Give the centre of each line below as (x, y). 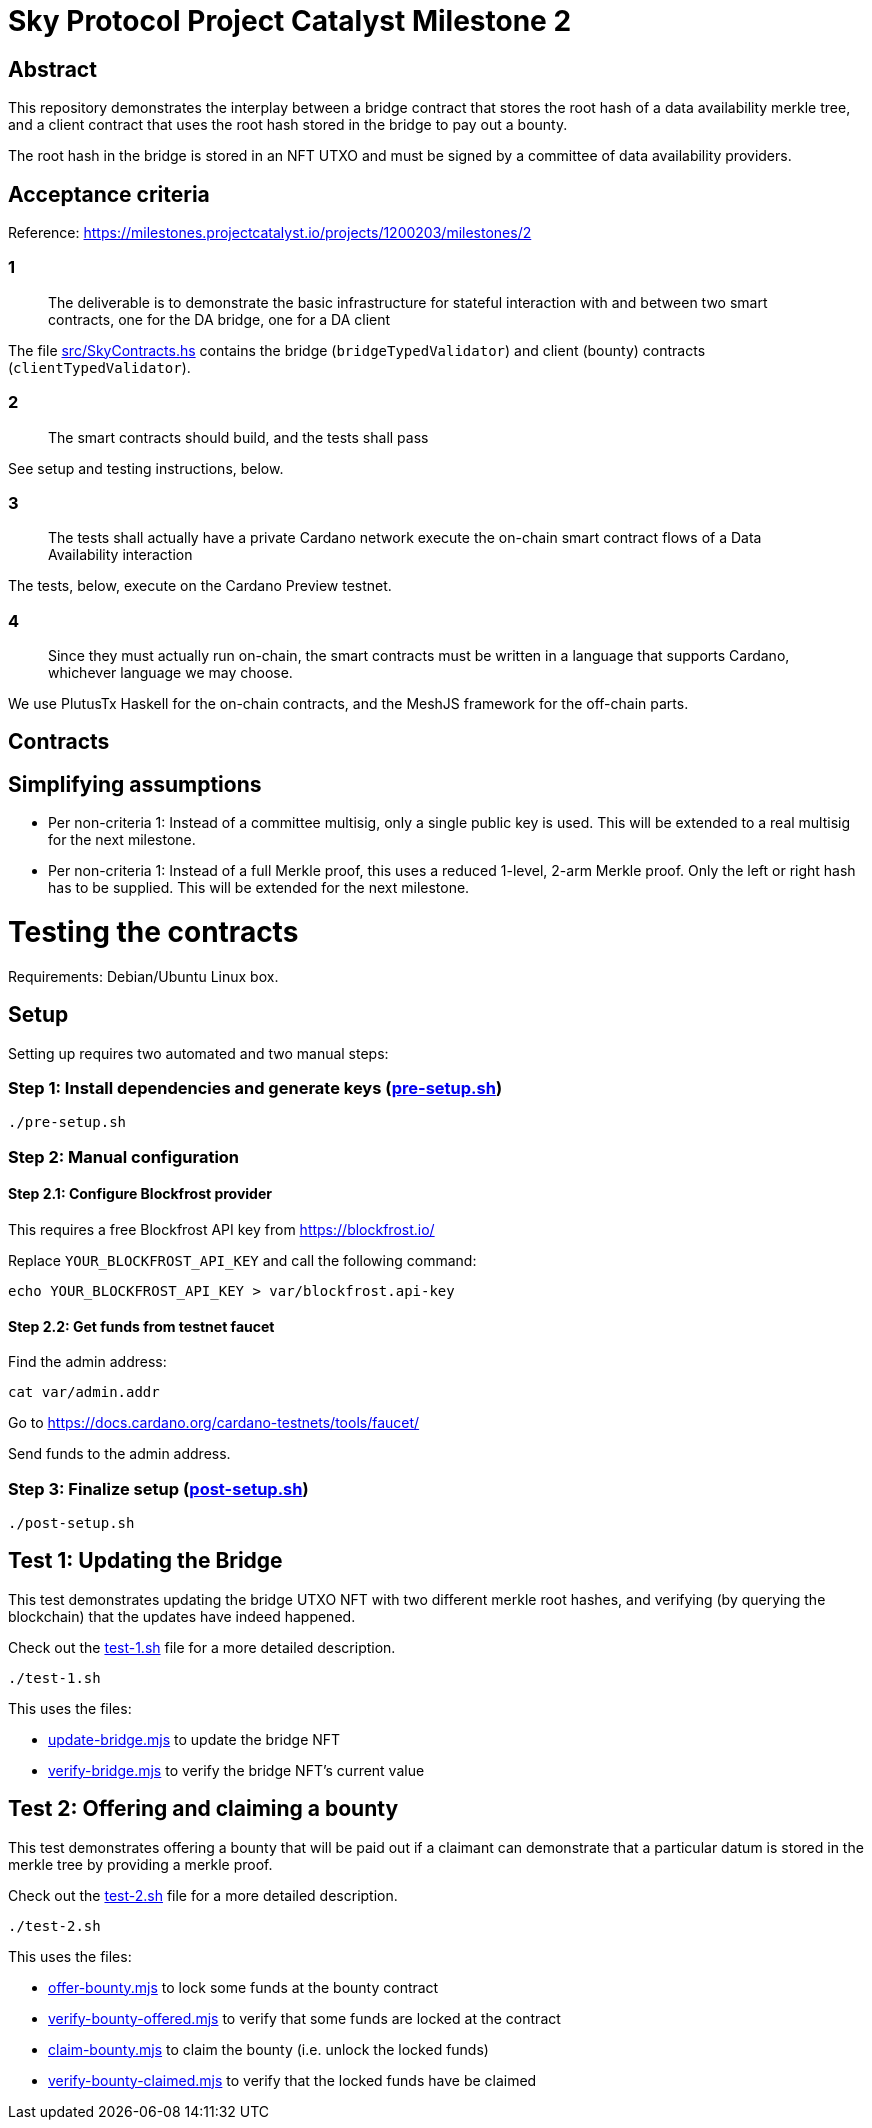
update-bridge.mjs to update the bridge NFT (194, 1739)
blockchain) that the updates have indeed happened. (182, 1616)
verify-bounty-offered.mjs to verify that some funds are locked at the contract (304, 2018)
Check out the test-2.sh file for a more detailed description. (203, 1895)
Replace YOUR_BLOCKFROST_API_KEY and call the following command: (242, 1260)
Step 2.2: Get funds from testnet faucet (141, 1326)
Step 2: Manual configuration (124, 1156)
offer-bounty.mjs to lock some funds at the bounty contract (243, 1987)
